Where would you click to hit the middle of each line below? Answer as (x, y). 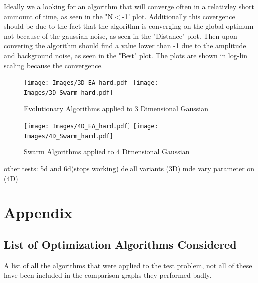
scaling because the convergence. (54, 65)
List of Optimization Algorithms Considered (120, 244)
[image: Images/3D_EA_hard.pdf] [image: (91, 83)
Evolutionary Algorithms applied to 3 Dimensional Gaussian (116, 108)
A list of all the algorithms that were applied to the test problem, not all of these (128, 265)
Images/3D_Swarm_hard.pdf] (68, 92)
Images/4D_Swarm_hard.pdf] (68, 136)
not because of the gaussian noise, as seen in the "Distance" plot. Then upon (121, 36)
